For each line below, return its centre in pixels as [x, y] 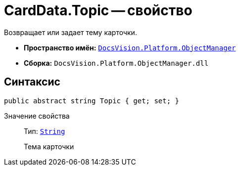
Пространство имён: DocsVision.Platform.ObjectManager [130, 47]
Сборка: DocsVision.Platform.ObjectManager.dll [116, 63]
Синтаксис [32, 82]
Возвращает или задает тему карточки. [71, 32]
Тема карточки [49, 146]
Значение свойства [37, 116]
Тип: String [45, 131]
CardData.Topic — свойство [98, 10]
